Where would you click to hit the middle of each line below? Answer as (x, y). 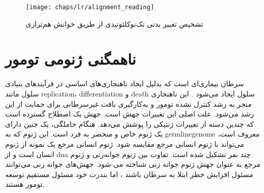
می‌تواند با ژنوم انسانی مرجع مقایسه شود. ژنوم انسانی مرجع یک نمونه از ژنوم (125, 143)
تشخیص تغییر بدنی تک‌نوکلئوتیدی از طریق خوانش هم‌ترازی (115, 23)
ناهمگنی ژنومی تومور (71, 59)
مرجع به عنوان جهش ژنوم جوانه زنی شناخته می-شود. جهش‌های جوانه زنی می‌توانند (133, 164)
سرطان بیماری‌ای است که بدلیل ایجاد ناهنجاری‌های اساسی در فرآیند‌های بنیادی (125, 83)
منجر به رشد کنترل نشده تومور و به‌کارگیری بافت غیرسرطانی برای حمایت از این (128, 103)
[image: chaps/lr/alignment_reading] (90, 7)
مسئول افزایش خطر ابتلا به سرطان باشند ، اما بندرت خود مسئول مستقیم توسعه (129, 174)
